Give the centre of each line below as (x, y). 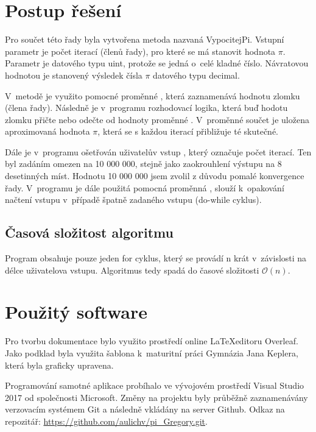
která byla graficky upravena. (59, 365)
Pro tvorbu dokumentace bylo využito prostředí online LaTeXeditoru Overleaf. (152, 341)
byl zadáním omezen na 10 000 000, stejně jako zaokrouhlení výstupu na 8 (143, 164)
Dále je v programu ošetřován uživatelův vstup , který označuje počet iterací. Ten (158, 151)
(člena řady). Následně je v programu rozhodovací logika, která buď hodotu (146, 108)
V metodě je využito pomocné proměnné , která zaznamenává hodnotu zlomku (153, 95)
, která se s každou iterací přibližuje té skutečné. (188, 131)
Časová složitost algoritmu (89, 232)
